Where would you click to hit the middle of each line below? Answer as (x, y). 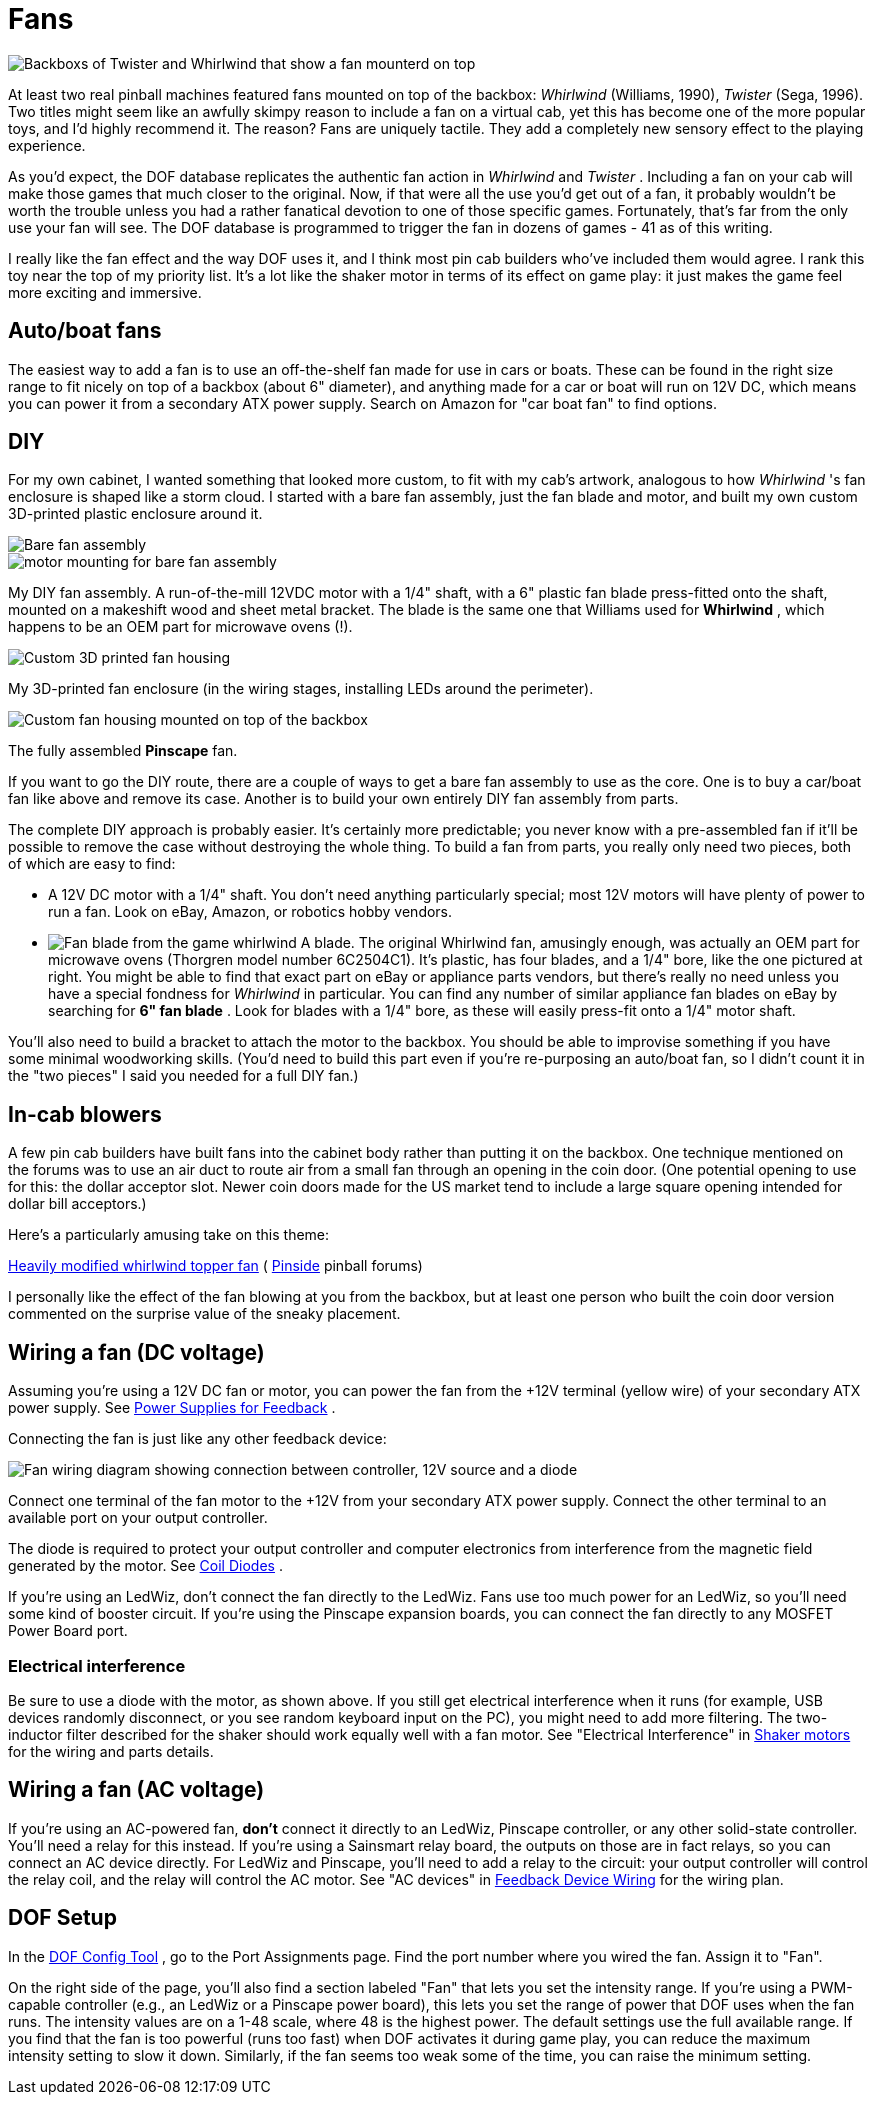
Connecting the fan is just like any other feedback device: (197, 1439)
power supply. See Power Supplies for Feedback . (172, 1408)
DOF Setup (62, 1918)
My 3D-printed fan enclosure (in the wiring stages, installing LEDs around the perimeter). (301, 689)
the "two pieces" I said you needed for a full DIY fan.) (183, 1076)
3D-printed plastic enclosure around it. (135, 514)
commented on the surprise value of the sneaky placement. (204, 1314)
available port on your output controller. (138, 1518)
